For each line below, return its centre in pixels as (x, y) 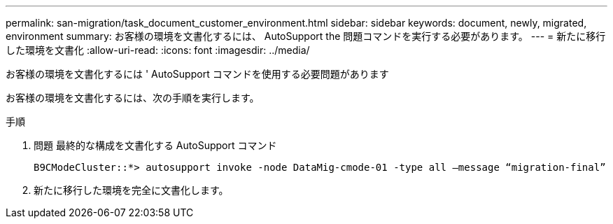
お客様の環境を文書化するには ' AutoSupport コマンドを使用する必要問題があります (197, 74)
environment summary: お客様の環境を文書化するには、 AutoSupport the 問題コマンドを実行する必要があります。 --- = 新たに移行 (306, 36)
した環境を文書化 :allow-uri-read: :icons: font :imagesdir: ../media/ (158, 50)
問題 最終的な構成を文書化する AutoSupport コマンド (155, 145)
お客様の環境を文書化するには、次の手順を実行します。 (133, 98)
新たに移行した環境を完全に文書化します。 (131, 190)
